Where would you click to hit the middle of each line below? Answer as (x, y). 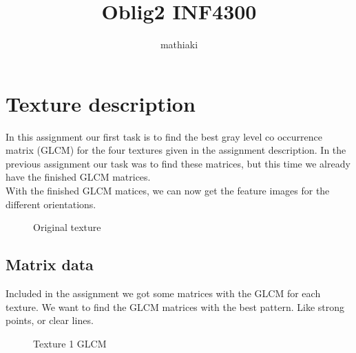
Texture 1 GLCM (70, 343)
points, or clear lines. (50, 320)
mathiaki (179, 44)
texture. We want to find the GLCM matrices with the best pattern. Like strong (175, 306)
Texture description (101, 103)
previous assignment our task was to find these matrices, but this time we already (178, 163)
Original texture (67, 227)
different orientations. (51, 204)
